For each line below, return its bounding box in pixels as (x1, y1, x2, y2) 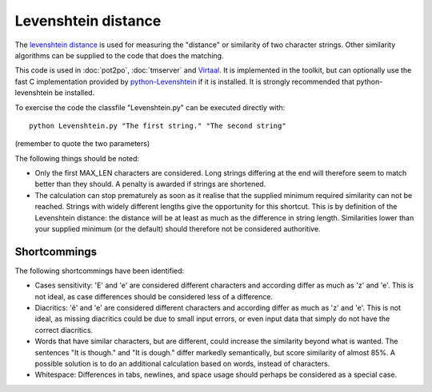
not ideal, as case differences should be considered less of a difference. (34, 291, 274, 301)
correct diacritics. (34, 325, 94, 335)
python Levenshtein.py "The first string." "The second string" (29, 121, 287, 130)
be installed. (54, 88, 95, 97)
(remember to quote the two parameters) (14, 139, 150, 148)
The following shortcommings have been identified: (14, 266, 185, 275)
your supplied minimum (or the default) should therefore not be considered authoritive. (34, 224, 321, 234)
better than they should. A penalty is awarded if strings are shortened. (34, 180, 266, 189)
